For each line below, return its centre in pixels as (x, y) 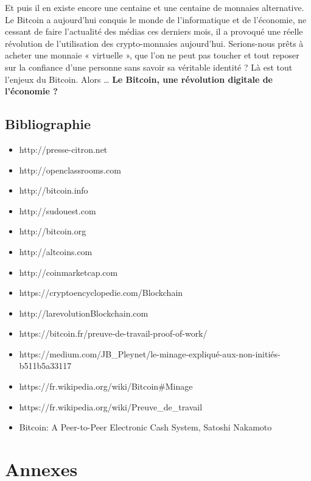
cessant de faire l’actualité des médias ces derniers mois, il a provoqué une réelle (154, 31)
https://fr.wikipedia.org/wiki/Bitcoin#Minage (106, 386)
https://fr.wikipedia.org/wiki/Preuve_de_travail (111, 406)
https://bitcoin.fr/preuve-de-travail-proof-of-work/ (113, 333)
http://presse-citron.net (63, 149)
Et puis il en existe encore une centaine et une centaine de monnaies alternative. (155, 7)
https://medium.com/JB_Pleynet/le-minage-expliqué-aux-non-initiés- (150, 353)
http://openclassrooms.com (70, 170)
